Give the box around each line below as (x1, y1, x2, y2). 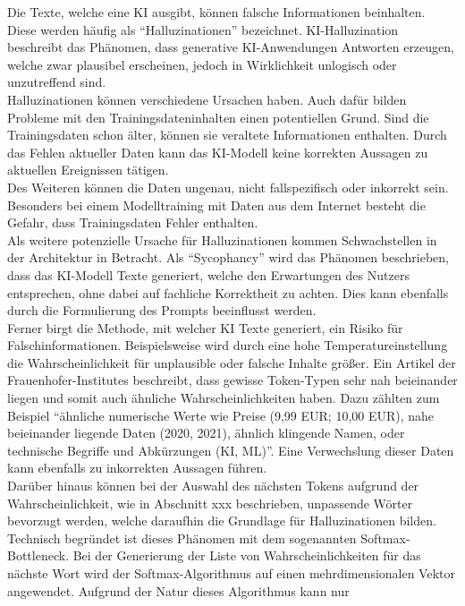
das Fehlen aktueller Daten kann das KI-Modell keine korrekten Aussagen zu (7, 142, 428, 161)
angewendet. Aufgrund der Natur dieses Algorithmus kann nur (7, 581, 350, 600)
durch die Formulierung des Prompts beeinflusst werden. (7, 301, 317, 320)
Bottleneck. (7, 546, 70, 565)
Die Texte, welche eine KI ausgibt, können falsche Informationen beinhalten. (7, 3, 426, 21)
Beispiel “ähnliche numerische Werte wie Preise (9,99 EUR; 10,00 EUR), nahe (7, 405, 435, 424)
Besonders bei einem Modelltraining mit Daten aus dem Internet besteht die (7, 195, 426, 214)
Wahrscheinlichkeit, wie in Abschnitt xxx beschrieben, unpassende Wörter (7, 493, 413, 512)
